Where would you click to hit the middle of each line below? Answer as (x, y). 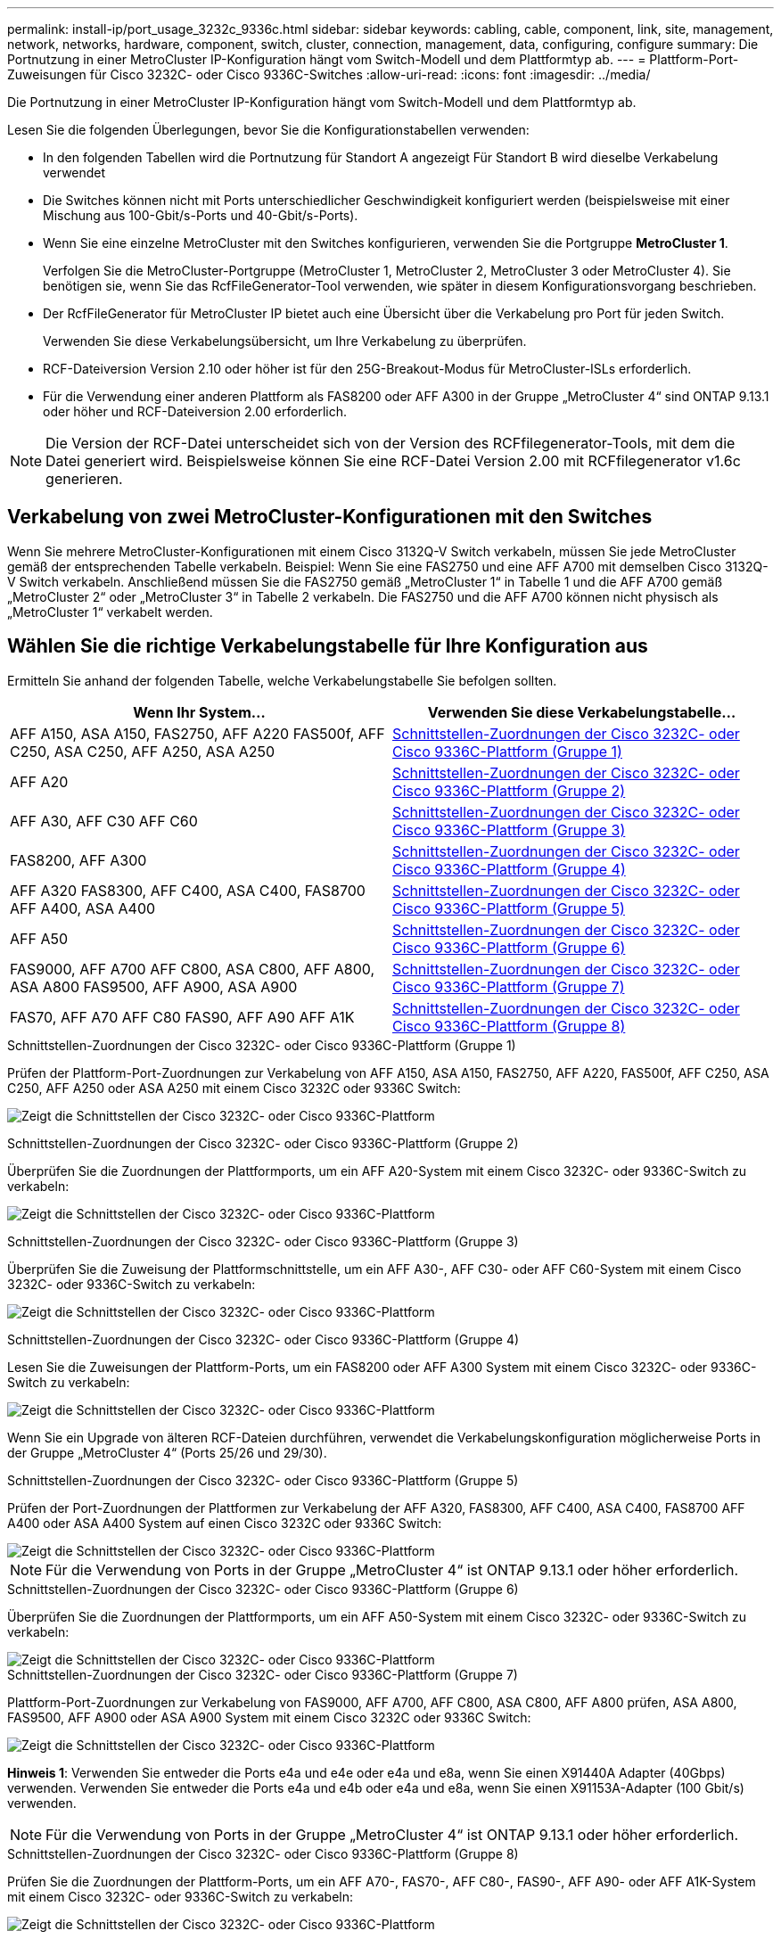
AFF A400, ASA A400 (83, 908)
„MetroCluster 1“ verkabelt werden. (110, 612)
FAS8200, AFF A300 (78, 860)
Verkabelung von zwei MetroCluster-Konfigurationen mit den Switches (330, 517)
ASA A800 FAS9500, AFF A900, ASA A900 (154, 986)
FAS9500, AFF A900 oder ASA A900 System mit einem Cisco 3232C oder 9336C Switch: (269, 1717)
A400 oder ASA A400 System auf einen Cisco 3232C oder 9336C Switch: (225, 1523)
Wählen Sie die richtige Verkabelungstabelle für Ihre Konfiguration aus (328, 646)
